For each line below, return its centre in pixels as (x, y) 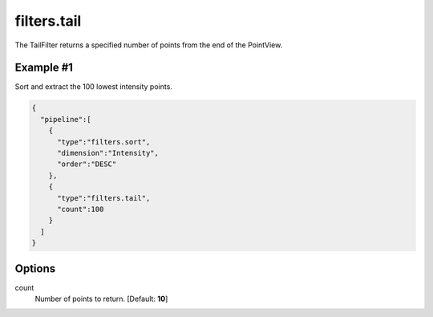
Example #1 (44, 68)
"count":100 (81, 209)
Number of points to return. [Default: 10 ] (101, 299)
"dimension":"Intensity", (108, 153)
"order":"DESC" (87, 164)
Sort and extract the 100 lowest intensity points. (93, 87)
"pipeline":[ (66, 119)
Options (35, 268)
